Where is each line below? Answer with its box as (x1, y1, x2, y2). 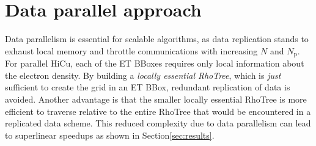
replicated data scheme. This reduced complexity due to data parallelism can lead (5, 117, 311, 130)
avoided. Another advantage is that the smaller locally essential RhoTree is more (5, 92, 307, 105)
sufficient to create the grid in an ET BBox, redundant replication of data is (5, 81, 290, 93)
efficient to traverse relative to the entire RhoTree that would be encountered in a (5, 104, 311, 117)
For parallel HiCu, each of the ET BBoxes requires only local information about (5, 57, 304, 70)
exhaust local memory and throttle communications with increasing (5, 44, 258, 57)
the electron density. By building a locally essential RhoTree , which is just (5, 68, 281, 81)
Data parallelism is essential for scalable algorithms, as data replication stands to (5, 32, 309, 45)
